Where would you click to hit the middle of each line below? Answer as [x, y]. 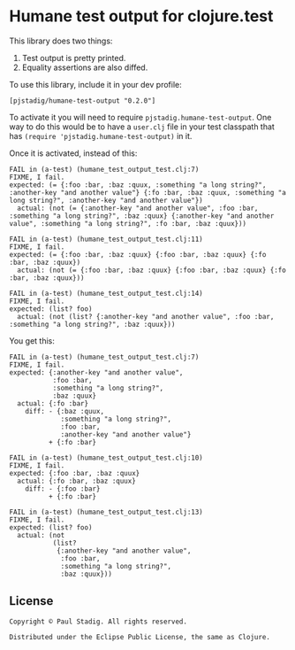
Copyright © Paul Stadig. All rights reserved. [98, 622]
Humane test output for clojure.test [141, 16]
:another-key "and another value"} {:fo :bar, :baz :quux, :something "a [148, 192]
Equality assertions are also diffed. [85, 67]
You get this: [32, 340]
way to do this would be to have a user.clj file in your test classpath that [142, 127]
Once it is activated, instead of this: [73, 153]
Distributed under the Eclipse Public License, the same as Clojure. [140, 637]
